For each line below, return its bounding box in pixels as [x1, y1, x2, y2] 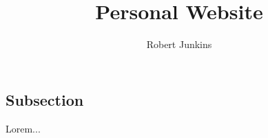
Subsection [6, 89, 84, 110]
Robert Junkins [146, 37, 212, 51]
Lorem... [6, 121, 41, 135]
